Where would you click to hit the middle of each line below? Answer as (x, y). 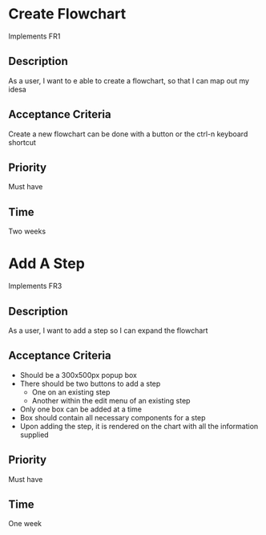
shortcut (22, 142)
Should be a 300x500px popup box (79, 375)
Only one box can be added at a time (81, 409)
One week (25, 524)
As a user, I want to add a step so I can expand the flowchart (108, 330)
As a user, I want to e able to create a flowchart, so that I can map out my (129, 80)
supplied (34, 435)
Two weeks (27, 231)
